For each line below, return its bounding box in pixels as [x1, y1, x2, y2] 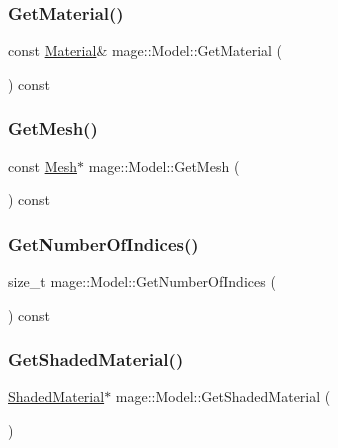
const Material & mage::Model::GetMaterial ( [8, 40, 283, 61]
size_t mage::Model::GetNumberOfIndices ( [8, 271, 276, 292]
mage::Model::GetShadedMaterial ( [115, 386, 331, 407]
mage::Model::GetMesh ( [88, 155, 240, 176]
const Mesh [8, 155, 77, 176]
